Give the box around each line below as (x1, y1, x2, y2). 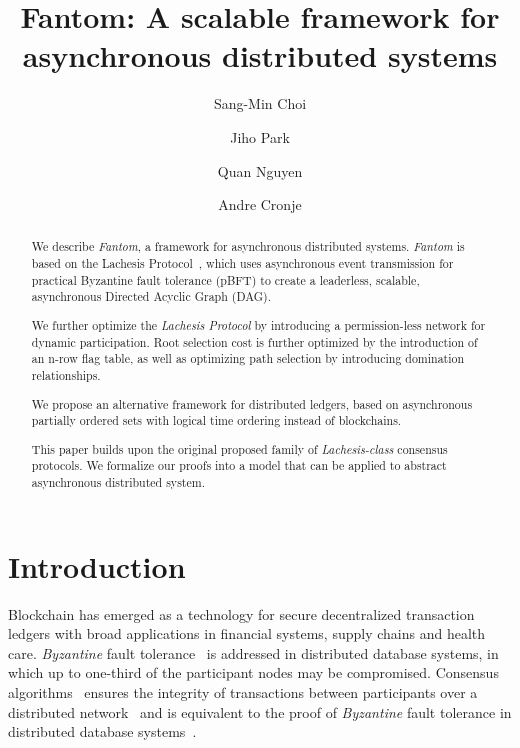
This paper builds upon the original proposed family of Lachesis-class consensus (31, 440, 448, 457)
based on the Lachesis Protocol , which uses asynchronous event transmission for (31, 255, 454, 272)
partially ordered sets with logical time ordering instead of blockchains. (31, 412, 402, 429)
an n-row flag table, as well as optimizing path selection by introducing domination (31, 350, 465, 367)
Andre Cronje (218, 194, 302, 215)
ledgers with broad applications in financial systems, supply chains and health (8, 623, 486, 644)
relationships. (31, 366, 101, 383)
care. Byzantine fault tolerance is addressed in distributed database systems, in (8, 642, 499, 663)
